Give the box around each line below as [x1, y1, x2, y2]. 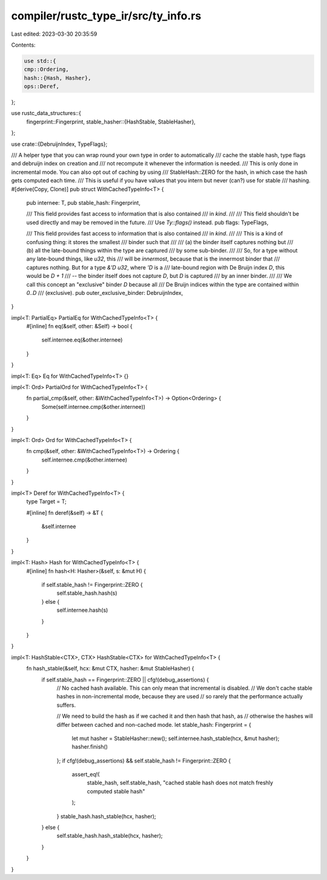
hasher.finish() [71, 743, 108, 750]
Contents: [11, 41, 36, 48]
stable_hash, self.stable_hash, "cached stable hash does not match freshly [87, 779, 274, 787]
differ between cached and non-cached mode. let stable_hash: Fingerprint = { [56, 721, 251, 728]
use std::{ [24, 58, 56, 64]
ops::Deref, [24, 83, 60, 90]
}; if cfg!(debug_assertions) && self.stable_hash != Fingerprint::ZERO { [56, 757, 231, 764]
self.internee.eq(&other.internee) [41, 336, 123, 343]
